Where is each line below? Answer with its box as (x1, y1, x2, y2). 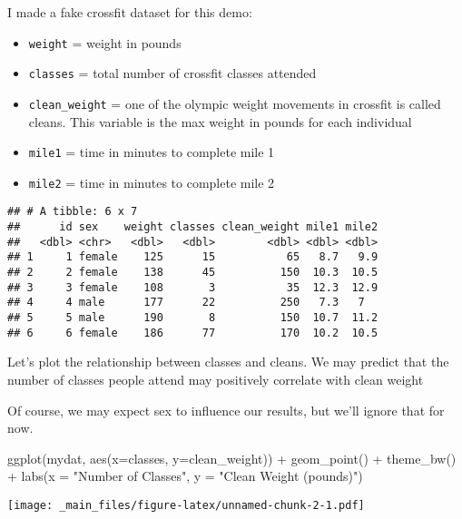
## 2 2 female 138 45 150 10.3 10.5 (7, 266, 378, 279)
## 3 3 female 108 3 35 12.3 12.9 (7, 280, 378, 294)
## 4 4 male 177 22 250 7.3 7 (7, 296, 365, 309)
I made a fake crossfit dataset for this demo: (7, 3, 252, 21)
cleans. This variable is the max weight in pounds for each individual (28, 112, 412, 131)
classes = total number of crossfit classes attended (28, 64, 317, 83)
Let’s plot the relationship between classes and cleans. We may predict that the (7, 352, 449, 371)
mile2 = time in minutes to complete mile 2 (28, 172, 275, 191)
